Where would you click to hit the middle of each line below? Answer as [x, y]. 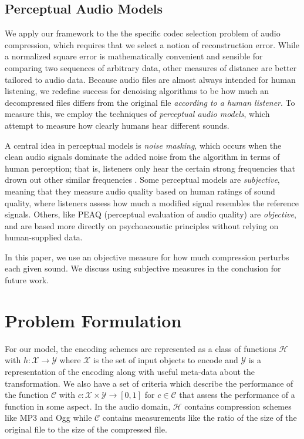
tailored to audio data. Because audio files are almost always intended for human [150, 79]
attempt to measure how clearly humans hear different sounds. [117, 125]
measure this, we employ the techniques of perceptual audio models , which [137, 114]
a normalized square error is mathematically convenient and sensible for [134, 56]
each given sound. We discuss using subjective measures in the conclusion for [143, 268]
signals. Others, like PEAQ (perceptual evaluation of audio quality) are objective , [151, 214]
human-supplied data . [44, 237]
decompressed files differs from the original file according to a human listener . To [150, 102]
